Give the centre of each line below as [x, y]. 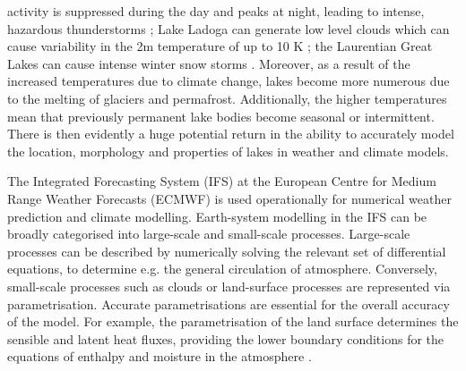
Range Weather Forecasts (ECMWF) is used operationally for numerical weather [229, 198]
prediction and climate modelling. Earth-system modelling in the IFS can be [217, 216]
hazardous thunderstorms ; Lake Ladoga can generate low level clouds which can [229, 28]
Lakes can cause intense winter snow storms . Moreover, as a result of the [209, 63]
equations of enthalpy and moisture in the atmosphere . [160, 356]
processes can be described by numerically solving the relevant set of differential [227, 251]
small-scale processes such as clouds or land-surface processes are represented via [229, 286]
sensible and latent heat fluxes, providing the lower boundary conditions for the [226, 338]
